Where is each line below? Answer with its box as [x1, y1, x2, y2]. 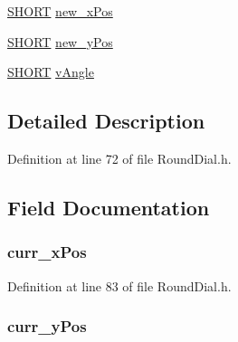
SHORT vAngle [7, 62, 94, 81]
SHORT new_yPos [7, 32, 113, 51]
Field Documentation [7, 193, 210, 221]
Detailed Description [7, 107, 205, 135]
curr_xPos [7, 241, 87, 263]
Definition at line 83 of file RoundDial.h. [7, 276, 232, 295]
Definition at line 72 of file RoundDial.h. [7, 148, 232, 167]
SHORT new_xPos [7, 2, 113, 20]
